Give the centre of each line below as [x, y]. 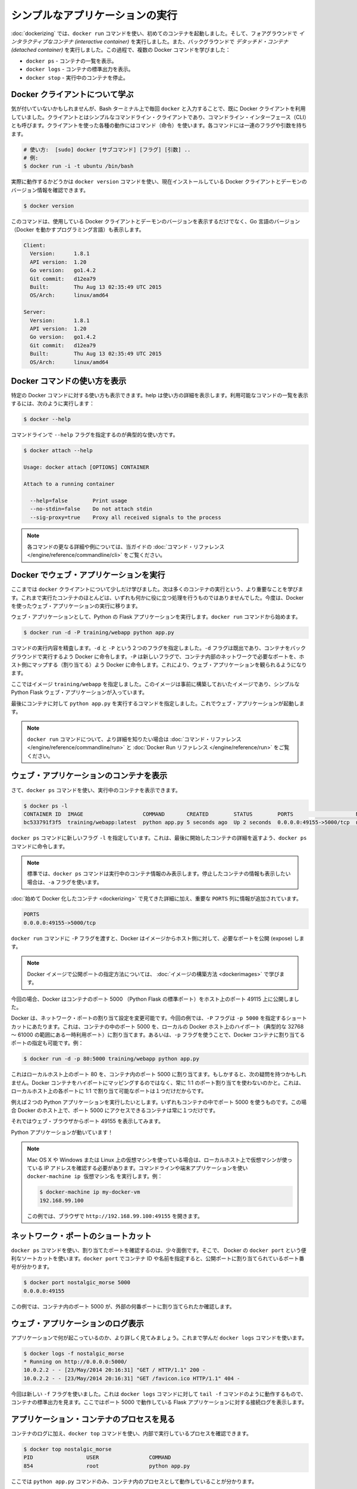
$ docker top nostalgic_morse [68, 1449]
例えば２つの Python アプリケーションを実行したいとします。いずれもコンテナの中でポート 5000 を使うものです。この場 [159, 1102]
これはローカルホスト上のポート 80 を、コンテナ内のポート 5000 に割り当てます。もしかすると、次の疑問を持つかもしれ [159, 1074]
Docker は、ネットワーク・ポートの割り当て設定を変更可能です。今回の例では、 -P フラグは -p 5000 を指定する [149, 1018]
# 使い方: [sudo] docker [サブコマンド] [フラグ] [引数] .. [107, 149]
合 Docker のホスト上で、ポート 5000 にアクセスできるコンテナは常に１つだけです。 [115, 1110]
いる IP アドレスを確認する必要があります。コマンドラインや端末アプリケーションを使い [140, 1168]
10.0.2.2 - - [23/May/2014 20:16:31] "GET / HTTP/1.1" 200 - [115, 1370]
